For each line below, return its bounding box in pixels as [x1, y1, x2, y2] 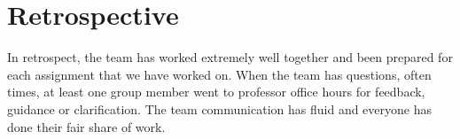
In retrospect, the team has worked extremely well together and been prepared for [7, 48, 453, 66]
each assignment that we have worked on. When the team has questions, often [7, 65, 432, 83]
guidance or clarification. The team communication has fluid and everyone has [7, 99, 432, 118]
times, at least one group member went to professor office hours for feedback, [7, 82, 425, 101]
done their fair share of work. [7, 117, 166, 135]
